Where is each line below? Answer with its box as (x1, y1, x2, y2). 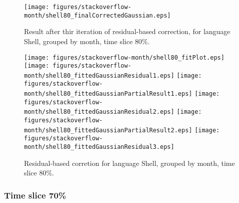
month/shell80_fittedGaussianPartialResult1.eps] (24, 90, 192, 98)
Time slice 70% (4, 188, 66, 201)
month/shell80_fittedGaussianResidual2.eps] (24, 108, 174, 116)
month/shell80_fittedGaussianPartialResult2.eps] (24, 126, 192, 134)
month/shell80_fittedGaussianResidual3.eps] (24, 143, 174, 151)
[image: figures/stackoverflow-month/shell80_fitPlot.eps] (24, 54, 224, 61)
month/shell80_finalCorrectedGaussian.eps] (24, 12, 171, 19)
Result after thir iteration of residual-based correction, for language (24, 26, 230, 37)
